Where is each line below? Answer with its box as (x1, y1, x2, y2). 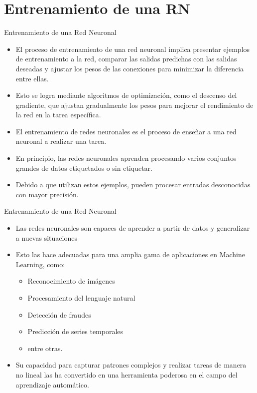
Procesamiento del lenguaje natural (27, 293, 135, 303)
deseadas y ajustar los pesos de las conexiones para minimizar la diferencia (15, 63, 244, 73)
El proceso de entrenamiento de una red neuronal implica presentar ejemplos (15, 43, 250, 54)
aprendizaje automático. (15, 379, 89, 390)
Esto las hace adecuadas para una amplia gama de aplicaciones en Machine (15, 249, 245, 260)
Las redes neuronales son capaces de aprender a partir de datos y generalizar (15, 223, 250, 233)
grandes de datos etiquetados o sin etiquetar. (15, 162, 152, 173)
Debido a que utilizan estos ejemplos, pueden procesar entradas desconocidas (15, 179, 251, 190)
